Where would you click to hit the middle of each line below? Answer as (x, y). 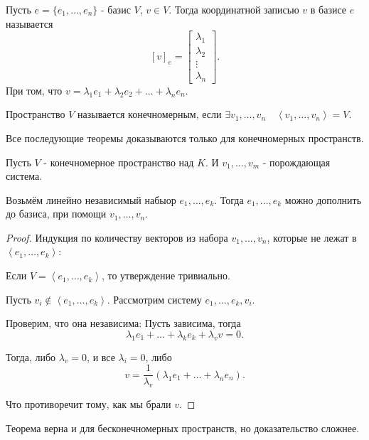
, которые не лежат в (312, 237)
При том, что (34, 90)
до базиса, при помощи (56, 214)
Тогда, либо (31, 356)
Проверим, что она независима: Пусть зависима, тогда (123, 323)
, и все (101, 356)
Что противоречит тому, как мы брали (89, 404)
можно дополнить (323, 199)
